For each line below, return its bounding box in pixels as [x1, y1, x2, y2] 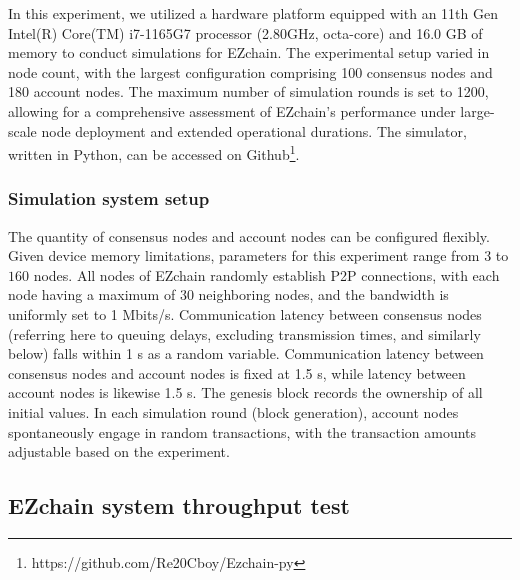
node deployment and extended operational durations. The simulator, [41, 120, 467, 141]
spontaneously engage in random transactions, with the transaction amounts [8, 421, 477, 442]
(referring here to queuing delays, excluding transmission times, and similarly [8, 323, 481, 344]
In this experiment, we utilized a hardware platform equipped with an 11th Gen [8, 3, 498, 23]
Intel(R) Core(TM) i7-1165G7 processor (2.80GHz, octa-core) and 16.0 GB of [8, 22, 483, 43]
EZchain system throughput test [8, 490, 350, 521]
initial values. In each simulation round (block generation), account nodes [8, 401, 459, 422]
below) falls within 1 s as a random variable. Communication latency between [8, 343, 484, 364]
